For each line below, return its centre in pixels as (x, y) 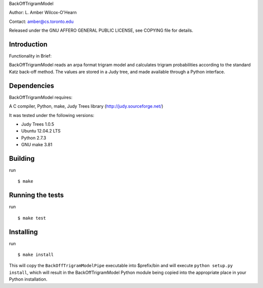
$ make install (36, 255)
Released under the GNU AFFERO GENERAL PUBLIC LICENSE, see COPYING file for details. (101, 30)
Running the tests (37, 195)
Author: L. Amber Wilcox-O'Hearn (43, 13)
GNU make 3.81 (37, 145)
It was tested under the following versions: (52, 115)
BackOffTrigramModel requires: (41, 97)
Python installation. (28, 279)
